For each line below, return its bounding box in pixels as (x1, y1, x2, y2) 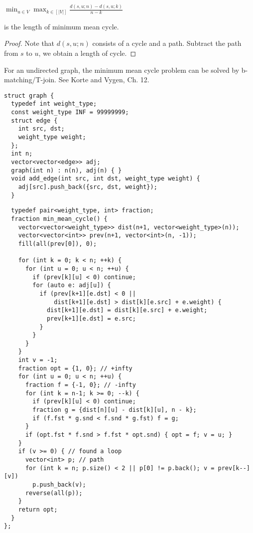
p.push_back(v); (32, 481, 86, 488)
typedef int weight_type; (11, 100, 97, 108)
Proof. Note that (4, 38, 55, 48)
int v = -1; (18, 356, 58, 364)
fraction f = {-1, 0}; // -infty (25, 381, 136, 389)
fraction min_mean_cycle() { (11, 215, 108, 222)
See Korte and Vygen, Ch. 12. (58, 74, 149, 85)
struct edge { (11, 117, 58, 124)
